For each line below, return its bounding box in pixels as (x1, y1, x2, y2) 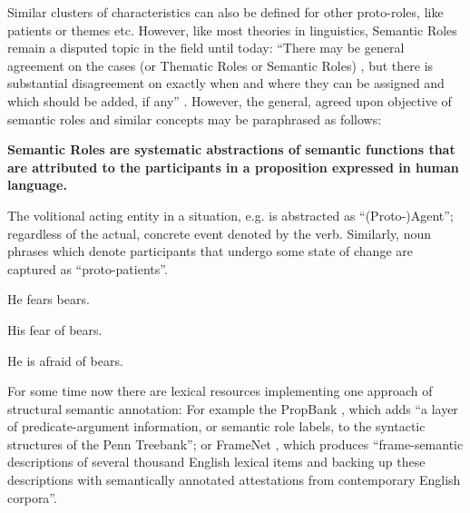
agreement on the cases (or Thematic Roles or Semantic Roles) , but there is (7, 55, 434, 74)
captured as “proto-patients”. (7, 259, 168, 278)
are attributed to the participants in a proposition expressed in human (7, 157, 459, 176)
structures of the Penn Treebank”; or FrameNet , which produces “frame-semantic (7, 434, 464, 453)
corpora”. (7, 488, 57, 507)
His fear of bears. (7, 320, 103, 339)
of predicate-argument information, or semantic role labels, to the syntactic (7, 417, 426, 436)
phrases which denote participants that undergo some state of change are (7, 242, 413, 261)
